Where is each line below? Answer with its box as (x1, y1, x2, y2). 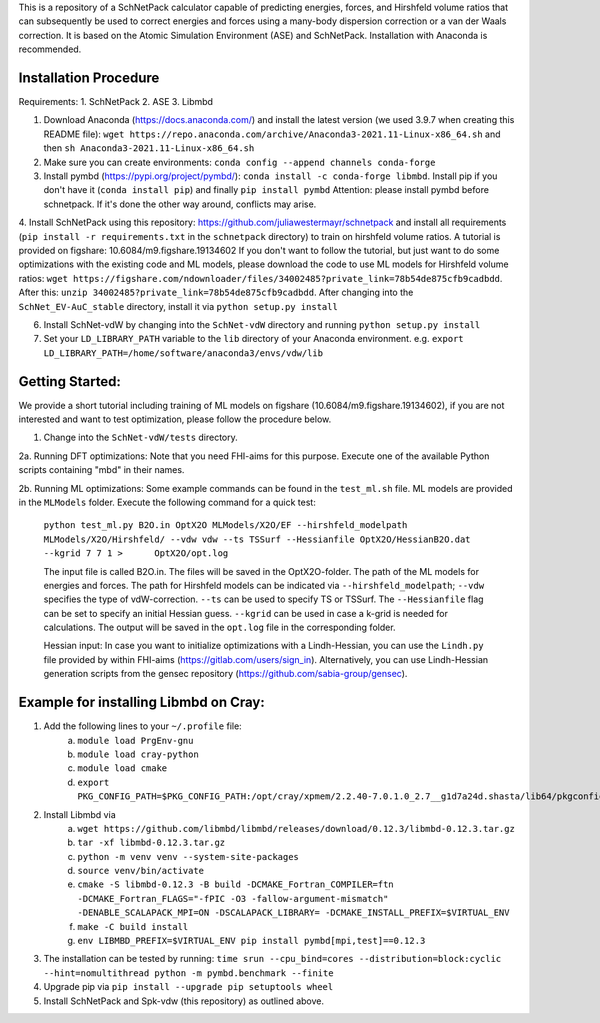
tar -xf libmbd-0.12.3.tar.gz (77, 837, 226, 849)
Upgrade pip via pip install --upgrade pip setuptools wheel (43, 981, 334, 993)
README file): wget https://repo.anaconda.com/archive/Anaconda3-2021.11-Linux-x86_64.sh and (43, 128, 501, 140)
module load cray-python (77, 748, 199, 760)
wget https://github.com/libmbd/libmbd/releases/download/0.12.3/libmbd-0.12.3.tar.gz (77, 823, 515, 834)
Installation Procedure (18, 69, 160, 86)
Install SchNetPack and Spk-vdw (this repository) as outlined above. (43, 995, 325, 1007)
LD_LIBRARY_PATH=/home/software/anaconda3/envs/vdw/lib (43, 347, 324, 359)
